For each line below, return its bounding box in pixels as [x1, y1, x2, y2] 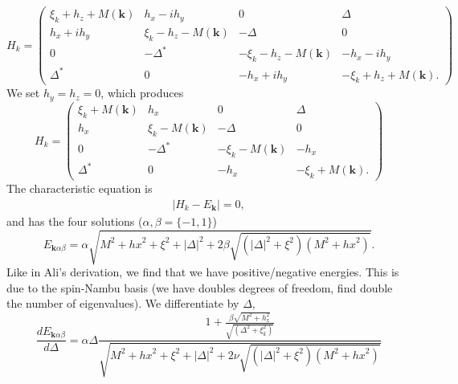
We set [6, 84, 40, 101]
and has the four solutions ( [6, 212, 143, 229]
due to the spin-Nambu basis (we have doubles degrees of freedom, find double [6, 279, 393, 296]
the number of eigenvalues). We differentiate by [6, 295, 239, 312]
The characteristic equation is [6, 180, 153, 197]
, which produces [100, 84, 184, 101]
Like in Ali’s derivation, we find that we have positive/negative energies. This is [6, 263, 399, 280]
